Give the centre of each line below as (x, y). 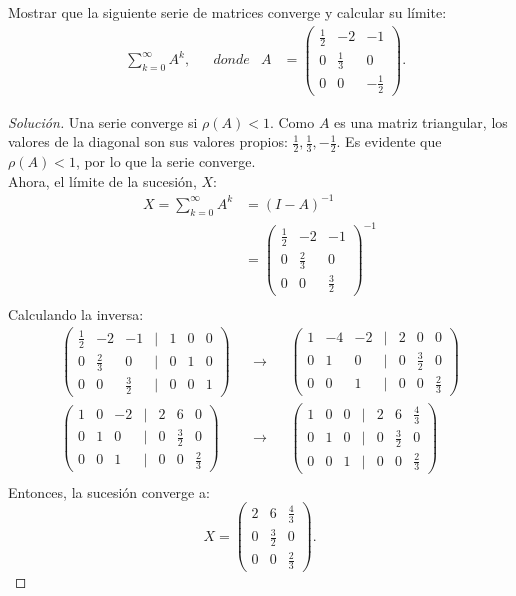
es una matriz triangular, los (421, 121)
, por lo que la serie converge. (165, 161)
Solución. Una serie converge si (103, 121)
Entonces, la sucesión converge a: (109, 491)
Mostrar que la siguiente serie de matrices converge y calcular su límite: (227, 12)
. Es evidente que (389, 141)
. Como (292, 121)
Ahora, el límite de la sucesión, (102, 180)
